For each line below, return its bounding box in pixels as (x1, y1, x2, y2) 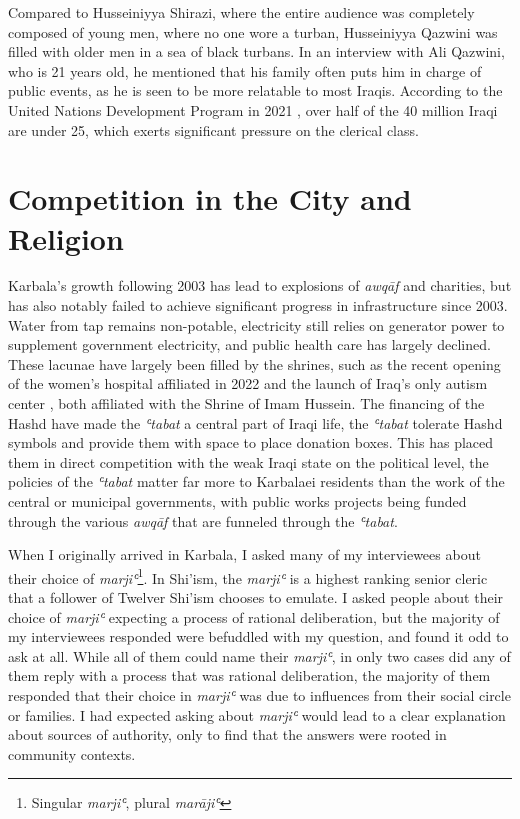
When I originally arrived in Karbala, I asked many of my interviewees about (8, 544, 481, 565)
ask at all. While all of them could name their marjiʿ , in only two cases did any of (8, 645, 511, 666)
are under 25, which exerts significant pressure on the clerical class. (8, 119, 419, 140)
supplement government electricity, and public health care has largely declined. (8, 334, 491, 355)
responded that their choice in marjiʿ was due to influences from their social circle (8, 685, 511, 705)
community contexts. (8, 743, 136, 764)
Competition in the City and (8, 178, 412, 219)
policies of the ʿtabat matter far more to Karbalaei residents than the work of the (8, 471, 505, 492)
